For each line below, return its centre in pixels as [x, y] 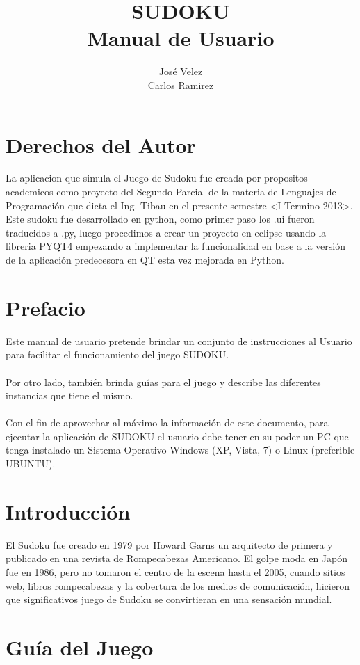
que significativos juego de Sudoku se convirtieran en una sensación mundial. [169, 599]
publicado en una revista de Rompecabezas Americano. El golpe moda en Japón [177, 558]
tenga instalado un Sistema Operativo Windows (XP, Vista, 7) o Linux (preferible [180, 450]
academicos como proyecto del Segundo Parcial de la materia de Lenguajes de [171, 192]
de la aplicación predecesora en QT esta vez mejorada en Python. [145, 259]
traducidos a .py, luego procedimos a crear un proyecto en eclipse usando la [166, 232]
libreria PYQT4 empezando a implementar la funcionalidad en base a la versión [175, 246]
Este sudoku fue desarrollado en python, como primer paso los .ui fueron [160, 219]
